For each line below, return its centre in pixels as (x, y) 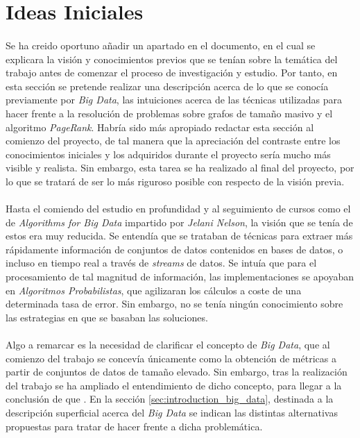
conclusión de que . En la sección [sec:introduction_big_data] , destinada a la (170, 399)
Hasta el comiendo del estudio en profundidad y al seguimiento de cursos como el (178, 209)
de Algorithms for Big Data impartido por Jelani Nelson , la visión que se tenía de (179, 222)
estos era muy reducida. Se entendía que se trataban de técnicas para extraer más (179, 236)
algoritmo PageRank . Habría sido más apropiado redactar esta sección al (160, 127)
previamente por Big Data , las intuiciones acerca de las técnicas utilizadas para (174, 100)
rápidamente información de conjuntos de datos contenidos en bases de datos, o (174, 249)
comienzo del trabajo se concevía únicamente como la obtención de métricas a (171, 358)
